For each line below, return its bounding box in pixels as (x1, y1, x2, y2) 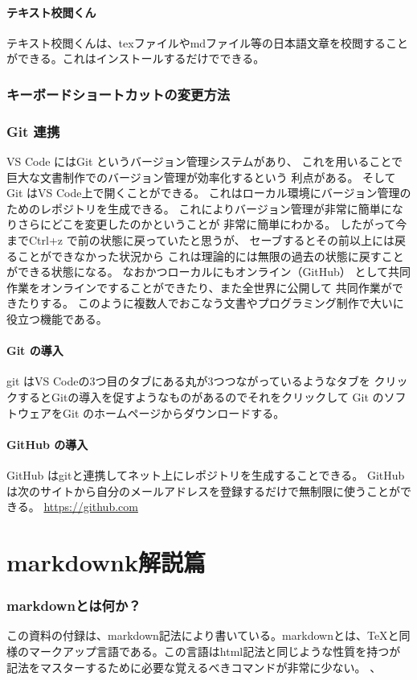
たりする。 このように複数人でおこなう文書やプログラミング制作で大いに (17, 295, 404, 311)
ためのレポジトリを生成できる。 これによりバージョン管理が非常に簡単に (6, 200, 392, 216)
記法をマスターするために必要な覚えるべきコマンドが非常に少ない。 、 (6, 658, 382, 675)
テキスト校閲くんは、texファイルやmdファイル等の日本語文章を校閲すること (6, 34, 409, 51)
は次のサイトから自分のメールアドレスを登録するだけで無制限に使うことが (6, 482, 400, 499)
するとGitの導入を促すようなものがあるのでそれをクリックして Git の (17, 388, 384, 405)
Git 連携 (6, 121, 60, 141)
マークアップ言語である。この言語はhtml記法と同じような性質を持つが (28, 642, 401, 659)
